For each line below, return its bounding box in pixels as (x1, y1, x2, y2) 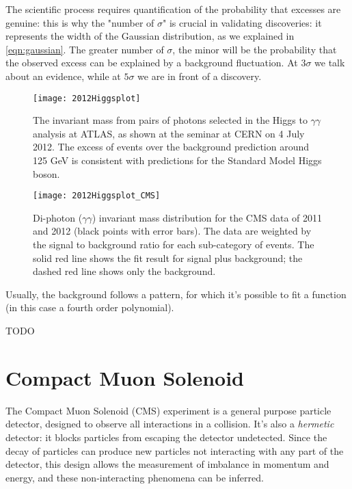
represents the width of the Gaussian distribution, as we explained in (5, 29, 295, 43)
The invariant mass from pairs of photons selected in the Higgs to (33, 113, 308, 127)
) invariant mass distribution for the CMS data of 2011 (92, 210, 323, 224)
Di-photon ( (33, 210, 83, 224)
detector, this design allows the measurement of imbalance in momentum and (5, 457, 329, 471)
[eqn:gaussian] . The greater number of (5, 42, 164, 56)
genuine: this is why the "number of (5, 15, 154, 29)
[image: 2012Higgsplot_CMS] (33, 191, 161, 201)
